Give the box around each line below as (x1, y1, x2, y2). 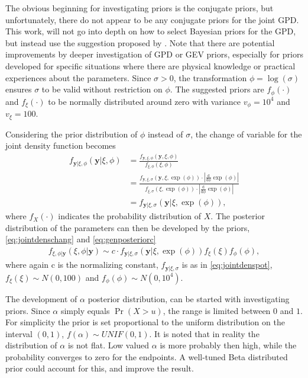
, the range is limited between (163, 304, 271, 316)
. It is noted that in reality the (149, 327, 260, 339)
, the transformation (173, 71, 247, 84)
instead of (147, 127, 183, 140)
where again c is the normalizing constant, (5, 258, 158, 271)
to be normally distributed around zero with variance (48, 95, 241, 107)
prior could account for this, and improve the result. (5, 362, 194, 374)
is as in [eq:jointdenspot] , (181, 258, 273, 271)
